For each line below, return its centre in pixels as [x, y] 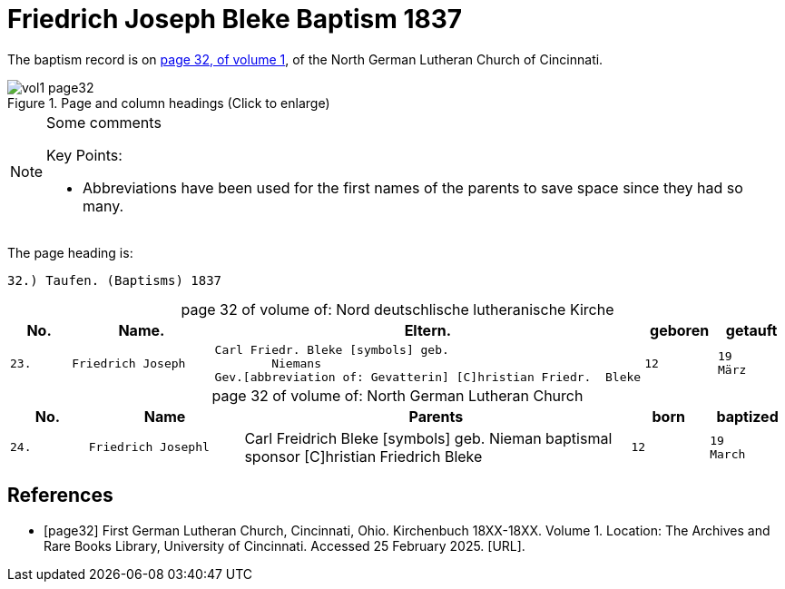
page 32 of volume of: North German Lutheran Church [397, 395]
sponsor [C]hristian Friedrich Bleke [363, 456]
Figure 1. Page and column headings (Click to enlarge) [169, 103]
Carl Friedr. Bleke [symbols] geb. [332, 349]
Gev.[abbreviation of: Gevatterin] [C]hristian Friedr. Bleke [428, 377]
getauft [751, 330]
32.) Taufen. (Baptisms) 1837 [115, 280]
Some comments [104, 122]
